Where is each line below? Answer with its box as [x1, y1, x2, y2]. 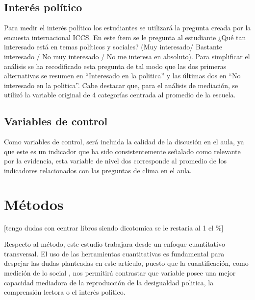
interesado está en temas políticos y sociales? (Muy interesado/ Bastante [4, 42, 222, 52]
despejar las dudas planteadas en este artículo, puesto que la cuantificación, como [4, 258, 249, 268]
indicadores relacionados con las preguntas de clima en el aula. [4, 165, 192, 175]
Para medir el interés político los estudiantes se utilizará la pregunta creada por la [4, 23, 251, 33]
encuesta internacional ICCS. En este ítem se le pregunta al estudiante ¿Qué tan [4, 32, 246, 42]
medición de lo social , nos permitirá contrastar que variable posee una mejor [4, 268, 236, 278]
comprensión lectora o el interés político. [4, 287, 126, 297]
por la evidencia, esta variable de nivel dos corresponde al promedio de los [4, 156, 227, 166]
